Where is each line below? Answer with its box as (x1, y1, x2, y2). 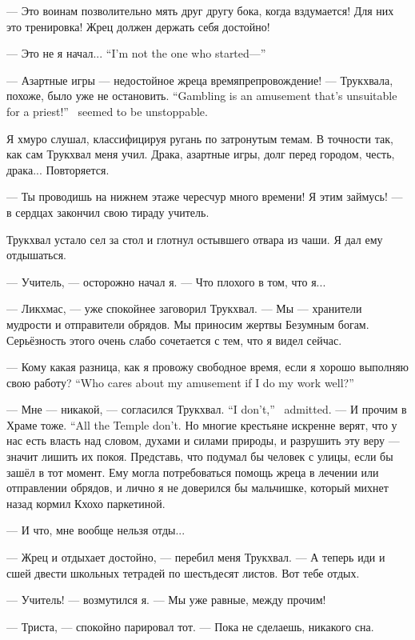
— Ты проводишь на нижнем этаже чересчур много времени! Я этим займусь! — (6, 188, 403, 205)
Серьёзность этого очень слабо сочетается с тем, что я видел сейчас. (6, 331, 342, 348)
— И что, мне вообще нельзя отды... (6, 522, 186, 538)
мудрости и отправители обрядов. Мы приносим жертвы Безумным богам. (6, 315, 369, 332)
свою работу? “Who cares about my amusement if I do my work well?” (6, 374, 354, 390)
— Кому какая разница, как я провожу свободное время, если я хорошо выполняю (6, 358, 409, 375)
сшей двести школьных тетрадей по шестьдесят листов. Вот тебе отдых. (6, 564, 360, 581)
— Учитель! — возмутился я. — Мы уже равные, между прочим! (6, 591, 326, 608)
